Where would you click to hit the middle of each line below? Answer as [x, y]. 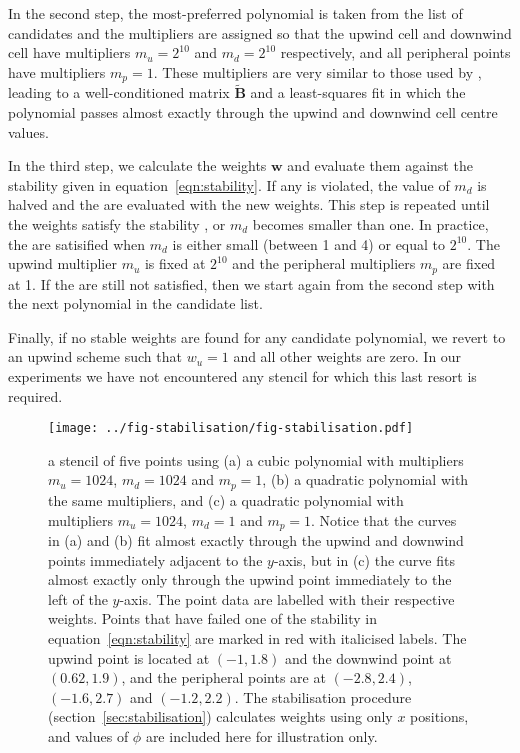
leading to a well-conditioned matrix [119, 92]
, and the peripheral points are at [223, 677]
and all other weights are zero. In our [347, 356]
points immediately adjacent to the [155, 559]
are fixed [469, 263]
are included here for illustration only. [261, 735]
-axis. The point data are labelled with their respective [287, 598]
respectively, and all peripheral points [395, 52]
